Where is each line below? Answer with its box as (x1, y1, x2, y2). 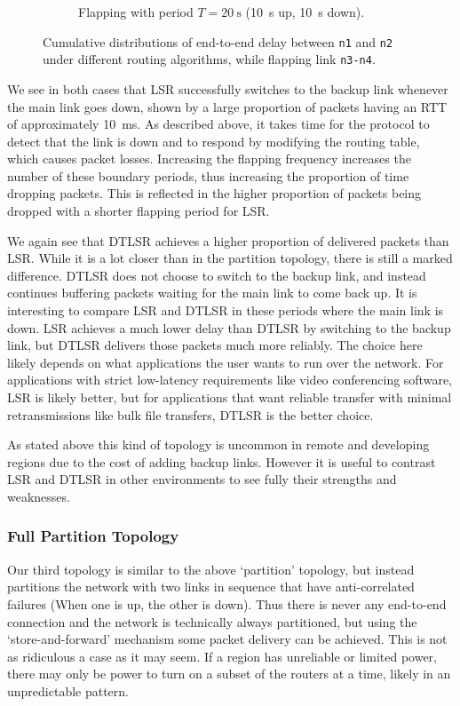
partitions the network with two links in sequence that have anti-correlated (7, 577, 415, 596)
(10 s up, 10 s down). (245, 3, 365, 20)
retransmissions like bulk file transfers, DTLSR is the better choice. (7, 405, 374, 424)
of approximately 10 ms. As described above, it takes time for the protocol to (7, 115, 430, 133)
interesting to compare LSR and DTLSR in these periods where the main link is (7, 301, 444, 320)
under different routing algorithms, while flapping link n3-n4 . (43, 50, 376, 68)
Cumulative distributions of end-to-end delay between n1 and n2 (43, 32, 393, 51)
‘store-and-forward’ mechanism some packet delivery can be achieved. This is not (7, 630, 448, 648)
